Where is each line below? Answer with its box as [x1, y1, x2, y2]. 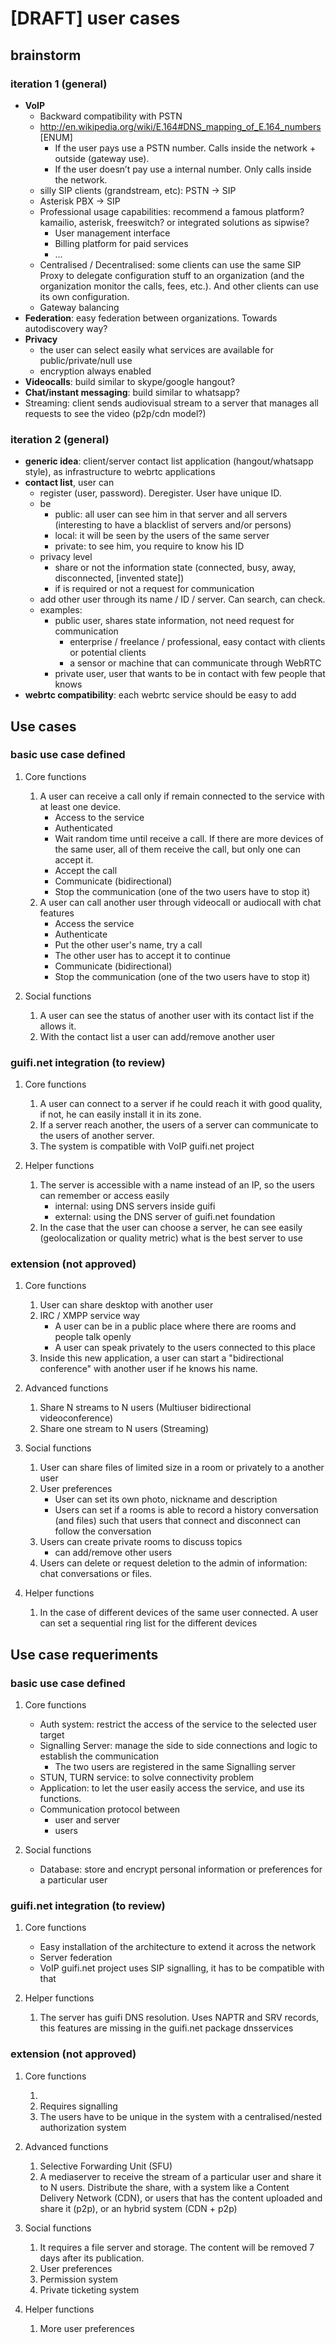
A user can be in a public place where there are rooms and [54, 1320, 297, 1332]
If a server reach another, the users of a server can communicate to [39, 1119, 319, 1131]
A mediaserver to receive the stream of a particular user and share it [39, 2170, 322, 2182]
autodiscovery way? [24, 322, 108, 334]
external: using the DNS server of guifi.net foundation [54, 1211, 276, 1223]
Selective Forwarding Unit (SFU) [39, 2160, 173, 2172]
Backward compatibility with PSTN [39, 110, 183, 122]
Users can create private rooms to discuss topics [39, 1536, 243, 1548]
